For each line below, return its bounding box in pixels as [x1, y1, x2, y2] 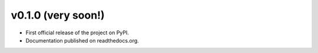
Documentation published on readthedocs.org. [25, 37, 140, 44]
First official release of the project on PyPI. [25, 29, 130, 36]
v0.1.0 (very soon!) [11, 9, 105, 22]
